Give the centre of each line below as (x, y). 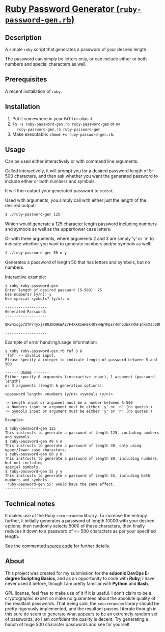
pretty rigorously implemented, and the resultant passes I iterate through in (81, 608)
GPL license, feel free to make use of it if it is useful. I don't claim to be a (78, 593)
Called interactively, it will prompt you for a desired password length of (77, 171)
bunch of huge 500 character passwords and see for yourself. (68, 624)
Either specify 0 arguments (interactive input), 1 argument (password (80, 377)
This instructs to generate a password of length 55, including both (78, 476)
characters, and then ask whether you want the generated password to (86, 176)
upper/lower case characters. (36, 450)
